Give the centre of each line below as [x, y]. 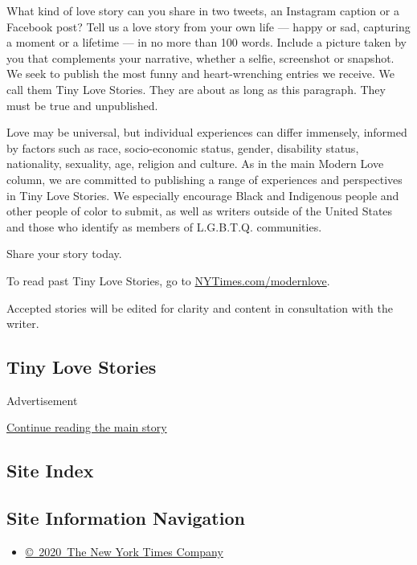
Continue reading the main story [87, 427]
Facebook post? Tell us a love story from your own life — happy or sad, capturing [208, 26]
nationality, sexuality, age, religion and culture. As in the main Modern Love [195, 164]
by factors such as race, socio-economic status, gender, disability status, [183, 147]
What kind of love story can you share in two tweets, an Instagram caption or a [203, 10]
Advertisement [42, 400]
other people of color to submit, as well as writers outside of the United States [200, 211]
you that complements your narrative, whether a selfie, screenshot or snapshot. [200, 57]
